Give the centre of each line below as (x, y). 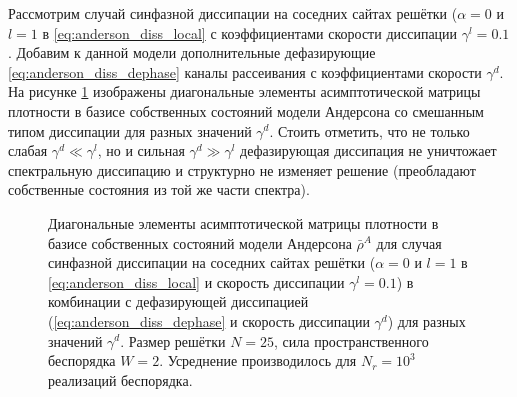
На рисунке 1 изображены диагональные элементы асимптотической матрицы (244, 91)
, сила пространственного (351, 340)
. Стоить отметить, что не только (369, 130)
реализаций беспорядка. (120, 379)
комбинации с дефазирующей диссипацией (178, 301)
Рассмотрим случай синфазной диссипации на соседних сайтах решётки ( (233, 13)
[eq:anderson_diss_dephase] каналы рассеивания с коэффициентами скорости (245, 71)
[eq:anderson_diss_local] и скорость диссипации (196, 281)
